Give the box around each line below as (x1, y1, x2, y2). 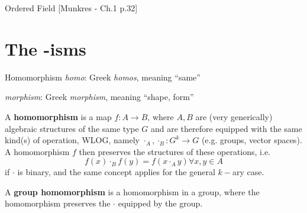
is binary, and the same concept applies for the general (17, 166, 215, 178)
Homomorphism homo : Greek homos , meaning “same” (5, 70, 201, 83)
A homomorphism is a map (5, 110, 112, 122)
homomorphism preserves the (5, 197, 111, 209)
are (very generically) (195, 110, 273, 122)
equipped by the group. (118, 197, 203, 209)
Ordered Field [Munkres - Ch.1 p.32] (5, 2, 138, 14)
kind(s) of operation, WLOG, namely (5, 134, 140, 146)
